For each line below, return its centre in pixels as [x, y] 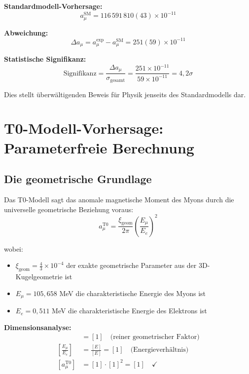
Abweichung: [26, 32]
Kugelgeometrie [39, 277]
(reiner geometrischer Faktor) [155, 337]
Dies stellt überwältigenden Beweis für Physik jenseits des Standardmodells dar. [125, 94]
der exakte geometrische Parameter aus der [131, 265]
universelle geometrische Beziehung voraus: [69, 209]
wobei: [14, 248]
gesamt [118, 80]
